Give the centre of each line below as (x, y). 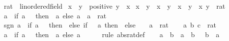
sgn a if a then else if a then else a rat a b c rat (110, 25)
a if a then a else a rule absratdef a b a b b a (112, 34)
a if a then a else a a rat (55, 15)
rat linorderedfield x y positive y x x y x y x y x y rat (114, 6)
